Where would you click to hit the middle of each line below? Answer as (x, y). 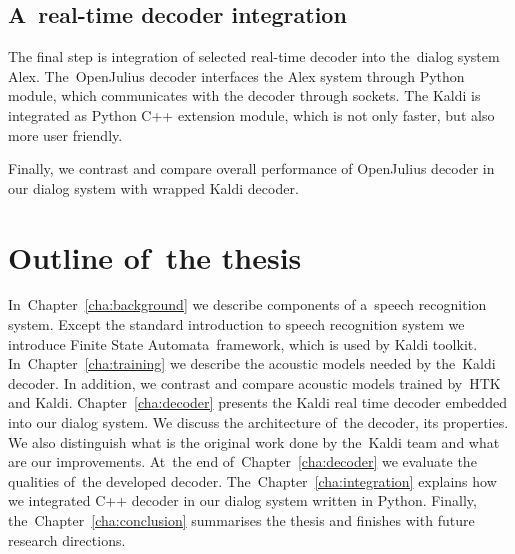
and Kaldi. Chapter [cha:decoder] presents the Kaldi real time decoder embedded (257, 402)
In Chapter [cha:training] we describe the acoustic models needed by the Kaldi (252, 363)
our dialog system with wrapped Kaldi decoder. (153, 187)
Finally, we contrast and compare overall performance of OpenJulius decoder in (251, 168)
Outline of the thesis (155, 256)
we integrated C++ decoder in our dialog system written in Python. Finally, (242, 500)
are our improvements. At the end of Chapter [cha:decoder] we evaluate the (242, 461)
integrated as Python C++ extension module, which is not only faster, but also (251, 114)
